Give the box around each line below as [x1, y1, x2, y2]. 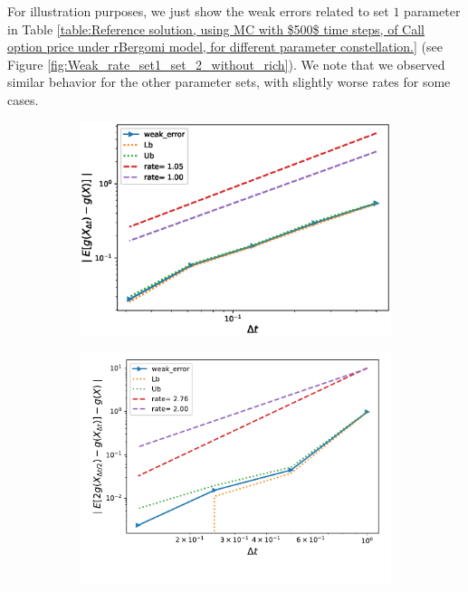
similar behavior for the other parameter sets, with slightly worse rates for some [7, 72, 451, 91]
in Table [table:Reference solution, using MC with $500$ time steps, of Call [7, 19, 425, 38]
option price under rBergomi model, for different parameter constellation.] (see [7, 37, 443, 56]
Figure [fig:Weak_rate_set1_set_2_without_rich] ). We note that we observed [7, 54, 445, 73]
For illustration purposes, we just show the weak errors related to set [7, 2, 389, 20]
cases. [7, 90, 39, 109]
